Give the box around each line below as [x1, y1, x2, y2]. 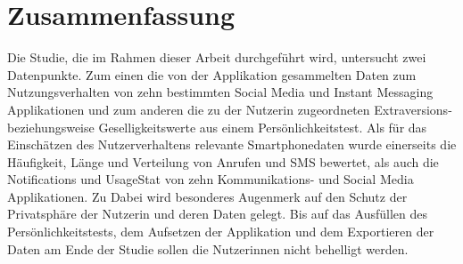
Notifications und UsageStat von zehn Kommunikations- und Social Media [7, 170, 414, 188]
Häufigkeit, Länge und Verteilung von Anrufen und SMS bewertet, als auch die [7, 152, 439, 171]
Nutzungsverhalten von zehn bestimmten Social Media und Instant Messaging [7, 83, 434, 101]
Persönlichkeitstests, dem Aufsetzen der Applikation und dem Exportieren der [7, 222, 434, 241]
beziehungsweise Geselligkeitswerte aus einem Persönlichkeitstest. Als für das [7, 117, 427, 136]
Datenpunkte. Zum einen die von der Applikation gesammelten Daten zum [7, 65, 417, 84]
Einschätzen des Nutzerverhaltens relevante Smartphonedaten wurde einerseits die [7, 135, 457, 154]
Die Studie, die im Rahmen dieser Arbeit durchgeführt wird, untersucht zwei [7, 48, 426, 67]
